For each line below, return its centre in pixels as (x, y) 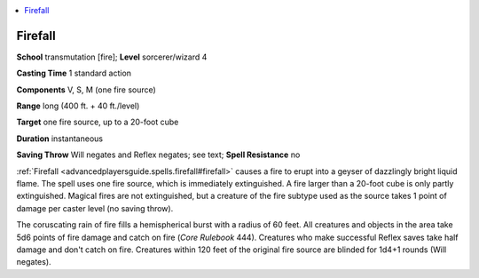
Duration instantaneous (60, 139)
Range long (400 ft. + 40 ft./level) (78, 106)
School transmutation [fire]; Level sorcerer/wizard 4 (112, 57)
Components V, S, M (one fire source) (86, 90)
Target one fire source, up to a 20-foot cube (98, 122)
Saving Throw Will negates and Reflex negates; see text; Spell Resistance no (158, 155)
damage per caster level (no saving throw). (95, 208)
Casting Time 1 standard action (74, 73)
